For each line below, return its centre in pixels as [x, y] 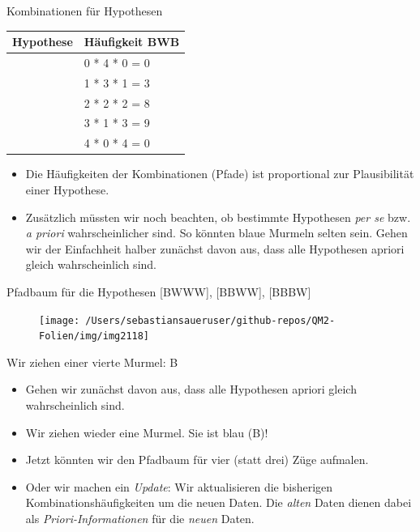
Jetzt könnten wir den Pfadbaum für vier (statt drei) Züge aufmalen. [197, 460]
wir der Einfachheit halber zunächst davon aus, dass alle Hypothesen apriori [215, 248]
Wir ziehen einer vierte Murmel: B [92, 362]
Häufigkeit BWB [132, 42]
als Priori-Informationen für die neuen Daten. [140, 519]
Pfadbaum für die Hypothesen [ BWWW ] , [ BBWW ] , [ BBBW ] [159, 291]
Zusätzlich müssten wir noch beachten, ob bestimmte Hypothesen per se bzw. [218, 217]
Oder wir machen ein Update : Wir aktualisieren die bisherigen [179, 486]
